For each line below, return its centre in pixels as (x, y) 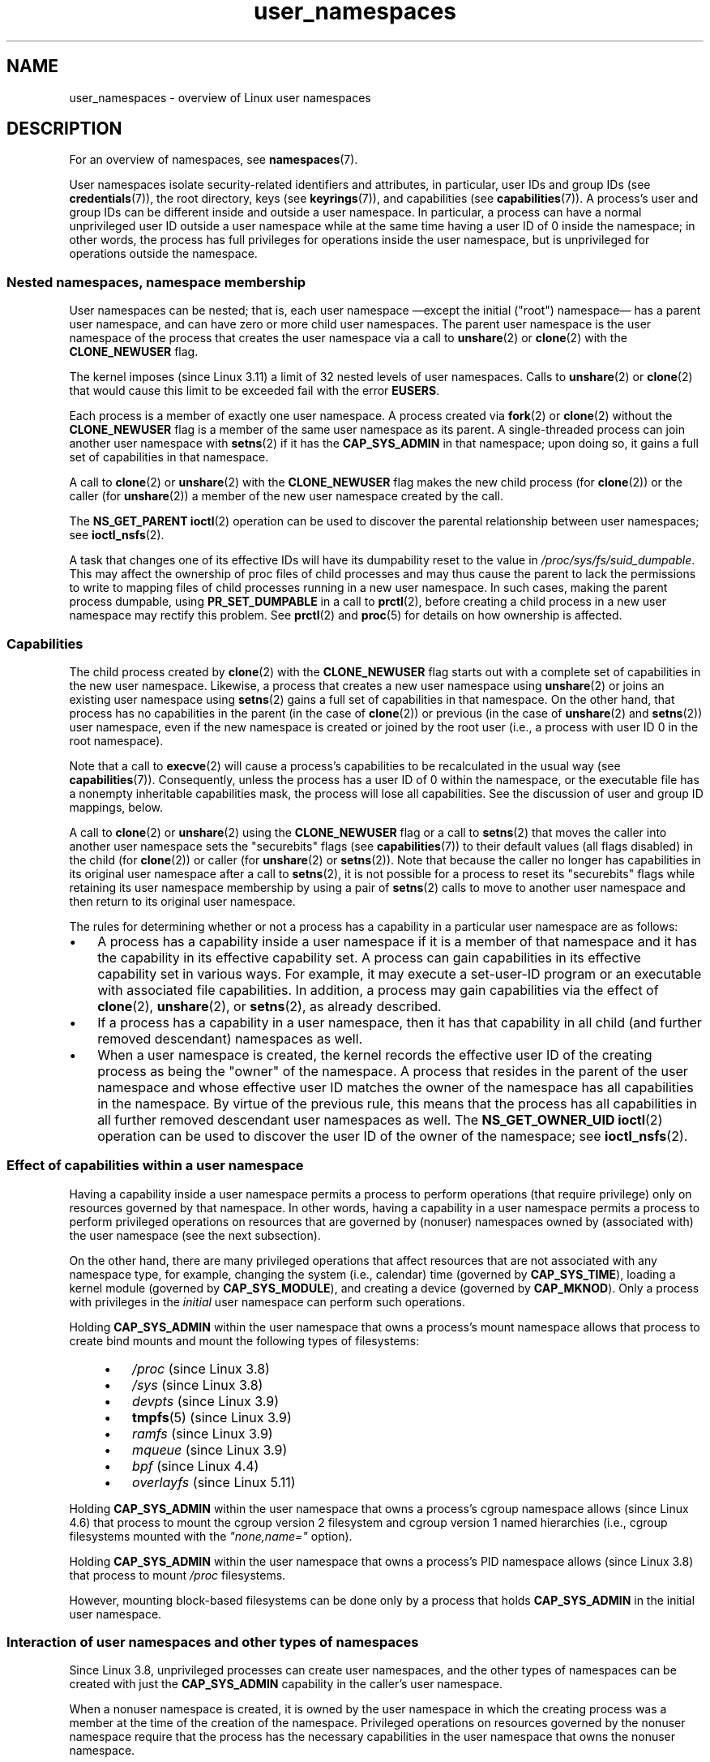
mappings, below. (116, 807)
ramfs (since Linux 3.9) (203, 1433)
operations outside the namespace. (163, 254)
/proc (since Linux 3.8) (201, 1368)
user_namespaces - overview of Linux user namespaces (220, 97)
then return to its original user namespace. (182, 901)
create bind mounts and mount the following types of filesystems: (244, 1340)
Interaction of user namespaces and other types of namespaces (213, 1642)
